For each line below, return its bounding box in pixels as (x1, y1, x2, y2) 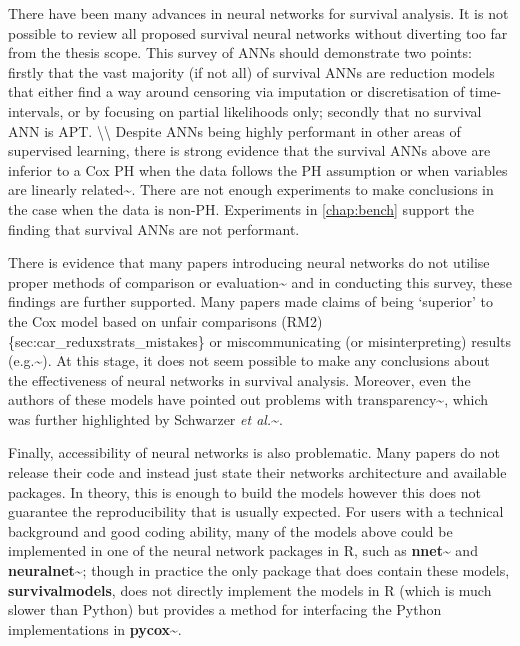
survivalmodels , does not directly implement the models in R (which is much (8, 579, 492, 600)
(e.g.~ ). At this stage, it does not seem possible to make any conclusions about (8, 350, 490, 371)
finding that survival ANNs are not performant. (8, 218, 300, 239)
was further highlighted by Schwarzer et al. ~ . (8, 408, 283, 429)
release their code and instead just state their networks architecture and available (8, 462, 507, 483)
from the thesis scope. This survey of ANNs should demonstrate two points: (8, 42, 472, 63)
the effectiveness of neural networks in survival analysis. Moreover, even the (8, 369, 471, 390)
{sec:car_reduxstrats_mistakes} (8, 330, 205, 351)
